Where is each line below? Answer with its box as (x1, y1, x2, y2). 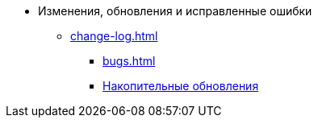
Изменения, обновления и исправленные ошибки (38, 4, 312, 18)
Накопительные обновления (103, 79, 259, 93)
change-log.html (70, 29, 158, 43)
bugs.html (103, 54, 156, 68)
